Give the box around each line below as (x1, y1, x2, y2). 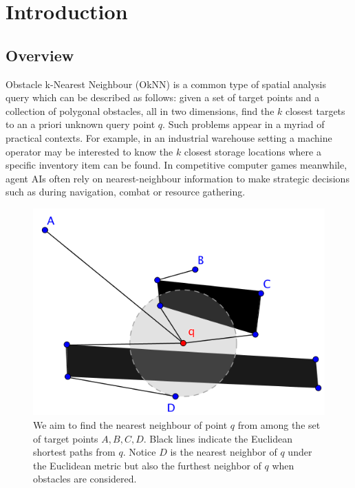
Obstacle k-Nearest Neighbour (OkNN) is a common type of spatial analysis (6, 76, 327, 91)
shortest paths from (33, 445, 116, 459)
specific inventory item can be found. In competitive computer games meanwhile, (6, 158, 347, 172)
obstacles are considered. (33, 471, 137, 486)
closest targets (286, 103, 345, 118)
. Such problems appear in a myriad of (162, 117, 325, 131)
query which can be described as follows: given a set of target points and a (6, 90, 320, 105)
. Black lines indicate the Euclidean (143, 431, 293, 445)
